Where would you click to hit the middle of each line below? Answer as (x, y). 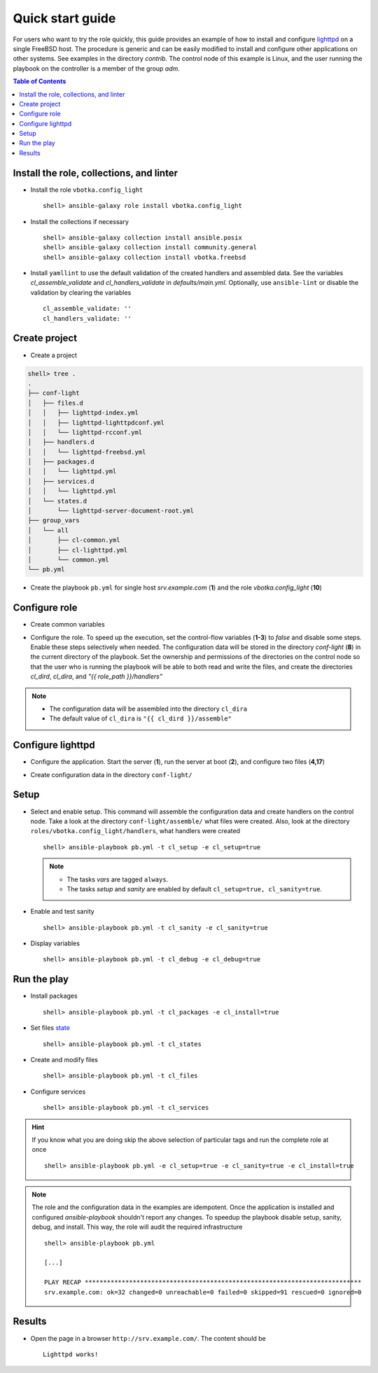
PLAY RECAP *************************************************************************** (203, 1282)
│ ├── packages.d (61, 462)
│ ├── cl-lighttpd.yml (78, 550)
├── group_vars (54, 521)
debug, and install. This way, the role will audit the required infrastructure (137, 1227)
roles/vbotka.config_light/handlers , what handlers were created (135, 831)
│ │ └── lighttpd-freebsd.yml (87, 452)
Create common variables (68, 625)
